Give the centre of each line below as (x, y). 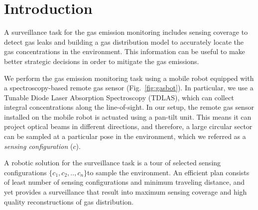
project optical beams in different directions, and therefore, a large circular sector (128, 126)
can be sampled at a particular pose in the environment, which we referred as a (125, 136)
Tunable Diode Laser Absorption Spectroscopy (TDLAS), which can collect (119, 97)
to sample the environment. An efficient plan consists (168, 172)
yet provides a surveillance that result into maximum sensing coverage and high (126, 192)
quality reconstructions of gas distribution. (69, 201)
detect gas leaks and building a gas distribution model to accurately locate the (124, 41)
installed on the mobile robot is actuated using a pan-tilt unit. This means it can (128, 116)
